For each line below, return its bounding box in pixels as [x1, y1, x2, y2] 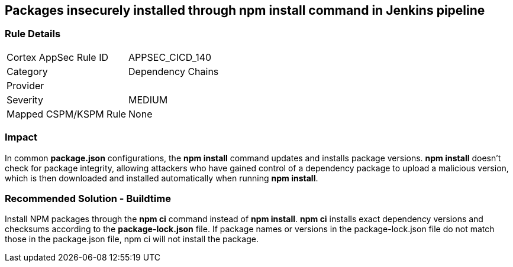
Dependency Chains [128, 65, 219, 77]
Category [7, 65, 48, 77]
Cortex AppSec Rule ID [7, 51, 109, 63]
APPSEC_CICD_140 [128, 51, 212, 63]
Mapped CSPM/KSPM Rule [7, 108, 127, 120]
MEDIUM [128, 93, 168, 106]
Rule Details [5, 28, 61, 40]
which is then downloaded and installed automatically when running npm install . [5, 172, 318, 183]
